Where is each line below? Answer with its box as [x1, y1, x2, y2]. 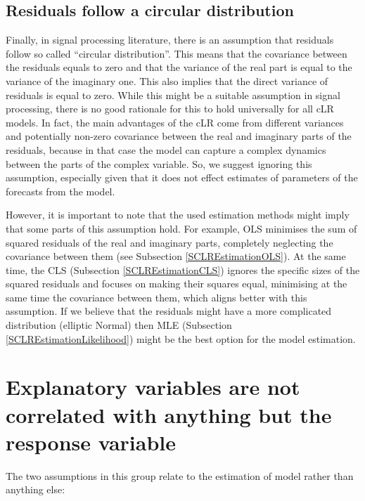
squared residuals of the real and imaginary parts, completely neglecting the [6, 235, 333, 249]
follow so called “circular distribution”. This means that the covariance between [6, 46, 347, 60]
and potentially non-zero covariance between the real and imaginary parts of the [6, 129, 352, 143]
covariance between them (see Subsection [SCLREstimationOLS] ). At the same [6, 249, 346, 263]
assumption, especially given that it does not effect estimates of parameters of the [6, 170, 358, 185]
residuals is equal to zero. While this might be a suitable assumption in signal [6, 87, 340, 102]
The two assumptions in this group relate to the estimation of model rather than [6, 468, 354, 483]
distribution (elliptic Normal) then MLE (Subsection [6, 318, 232, 332]
